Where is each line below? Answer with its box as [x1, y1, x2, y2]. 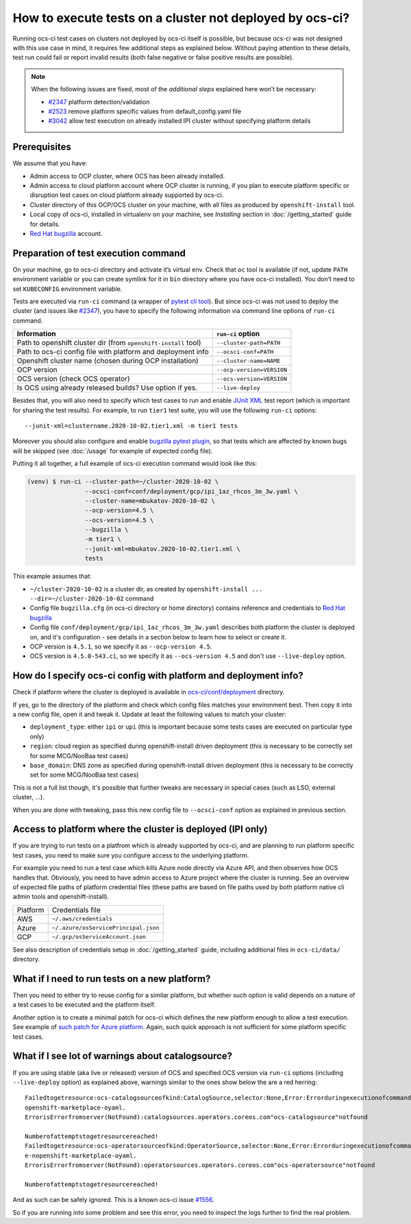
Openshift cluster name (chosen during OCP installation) [16, 356, 199, 366]
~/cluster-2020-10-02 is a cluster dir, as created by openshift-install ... [29, 585, 263, 593]
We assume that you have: [12, 159, 88, 167]
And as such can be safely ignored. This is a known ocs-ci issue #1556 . [12, 1196, 215, 1204]
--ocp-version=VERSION [216, 366, 288, 373]
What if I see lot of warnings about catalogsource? [12, 1050, 233, 1062]
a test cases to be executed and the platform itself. [12, 1000, 156, 1009]
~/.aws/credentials [51, 915, 113, 923]
